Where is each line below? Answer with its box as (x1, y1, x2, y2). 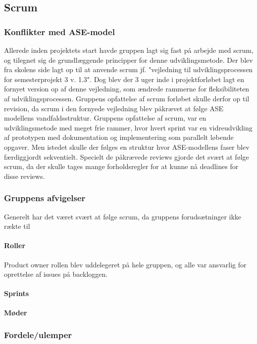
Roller (4, 240, 26, 251)
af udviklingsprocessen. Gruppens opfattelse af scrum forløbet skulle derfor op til (4, 93, 250, 103)
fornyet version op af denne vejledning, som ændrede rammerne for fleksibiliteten (4, 84, 250, 94)
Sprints (4, 288, 29, 299)
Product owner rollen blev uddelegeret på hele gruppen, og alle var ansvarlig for (4, 259, 247, 269)
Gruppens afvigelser (4, 192, 86, 204)
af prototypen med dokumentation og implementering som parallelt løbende (4, 132, 234, 142)
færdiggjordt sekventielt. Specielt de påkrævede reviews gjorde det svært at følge (4, 151, 249, 162)
